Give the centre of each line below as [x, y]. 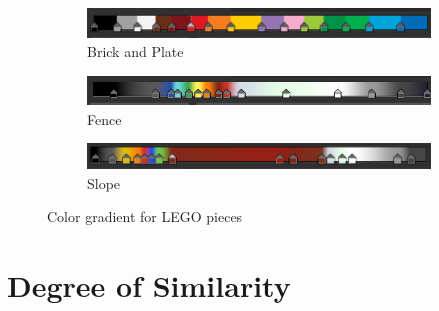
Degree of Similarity [149, 285]
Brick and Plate [135, 51]
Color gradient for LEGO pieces [145, 216]
